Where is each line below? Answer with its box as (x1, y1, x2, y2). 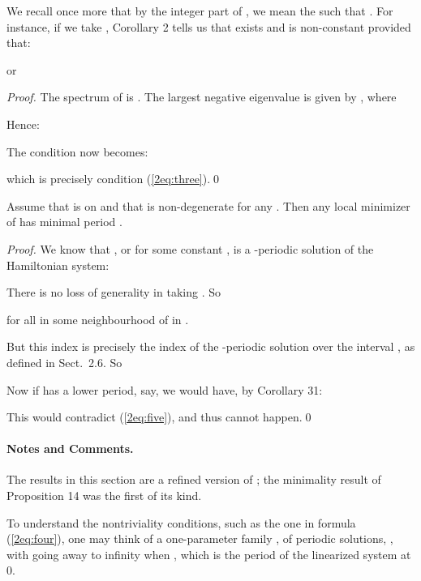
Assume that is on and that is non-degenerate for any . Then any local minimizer (6, 197, 410, 214)
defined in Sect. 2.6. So (6, 353, 122, 370)
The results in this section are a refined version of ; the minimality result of (6, 471, 381, 488)
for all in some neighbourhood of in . (6, 310, 189, 327)
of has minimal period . (6, 213, 122, 230)
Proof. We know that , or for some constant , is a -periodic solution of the (6, 240, 374, 257)
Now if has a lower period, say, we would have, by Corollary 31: (6, 381, 323, 398)
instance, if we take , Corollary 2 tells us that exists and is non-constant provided (6, 18, 411, 35)
